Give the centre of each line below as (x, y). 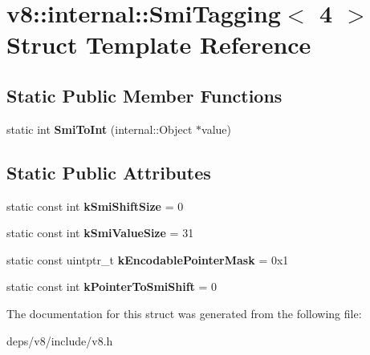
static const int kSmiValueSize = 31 (100, 233)
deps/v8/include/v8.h (60, 340)
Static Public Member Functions (144, 95)
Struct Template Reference (159, 44)
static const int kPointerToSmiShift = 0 (112, 286)
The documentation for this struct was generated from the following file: (184, 313)
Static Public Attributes (109, 172)
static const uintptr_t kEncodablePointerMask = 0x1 (148, 259)
